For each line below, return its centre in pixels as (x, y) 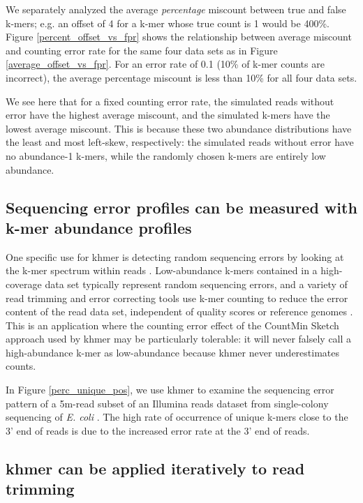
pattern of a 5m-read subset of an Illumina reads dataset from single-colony (167, 403)
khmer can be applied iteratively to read (155, 468)
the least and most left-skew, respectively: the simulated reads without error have (180, 142)
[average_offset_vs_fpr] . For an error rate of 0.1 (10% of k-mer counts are (165, 64)
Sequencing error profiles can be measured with (181, 207)
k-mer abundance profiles (99, 227)
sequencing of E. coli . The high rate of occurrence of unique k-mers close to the (177, 417)
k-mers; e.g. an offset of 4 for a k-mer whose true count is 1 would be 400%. (168, 23)
